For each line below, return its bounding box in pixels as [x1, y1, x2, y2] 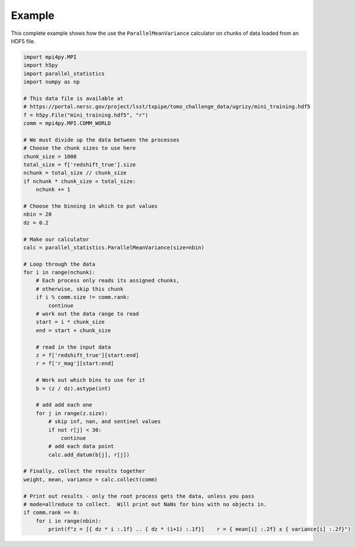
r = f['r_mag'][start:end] [35, 360, 115, 367]
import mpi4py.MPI [23, 53, 77, 60]
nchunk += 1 [35, 186, 71, 193]
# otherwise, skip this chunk [35, 285, 124, 292]
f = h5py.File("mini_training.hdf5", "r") [23, 111, 149, 118]
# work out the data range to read [35, 311, 139, 317]
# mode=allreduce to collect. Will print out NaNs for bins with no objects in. [23, 501, 267, 508]
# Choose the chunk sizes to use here [23, 145, 136, 152]
